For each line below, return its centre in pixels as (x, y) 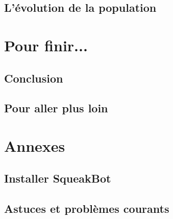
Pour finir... (46, 45)
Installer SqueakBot (58, 178)
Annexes (35, 145)
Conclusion (34, 78)
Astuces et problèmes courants (87, 208)
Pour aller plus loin (56, 108)
